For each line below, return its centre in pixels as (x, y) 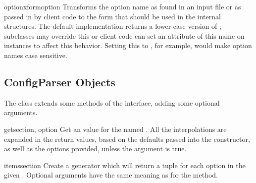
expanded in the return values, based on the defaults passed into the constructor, (127, 139)
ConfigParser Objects (60, 82)
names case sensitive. (36, 55)
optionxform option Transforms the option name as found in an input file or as (123, 6)
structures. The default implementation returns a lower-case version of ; (113, 26)
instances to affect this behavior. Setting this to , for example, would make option (128, 45)
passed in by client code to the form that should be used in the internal (112, 16)
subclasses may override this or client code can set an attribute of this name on (124, 35)
